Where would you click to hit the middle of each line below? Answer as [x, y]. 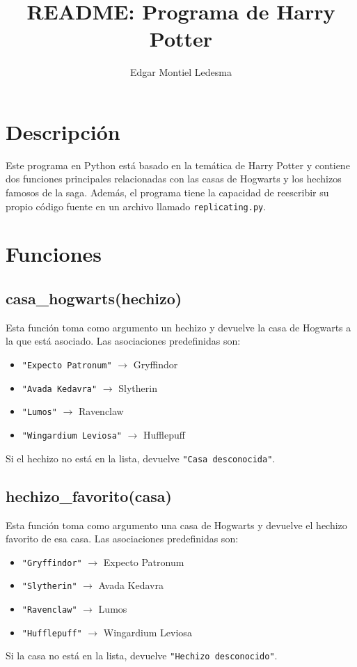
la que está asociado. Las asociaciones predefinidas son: [123, 341]
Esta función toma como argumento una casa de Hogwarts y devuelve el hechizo [176, 525]
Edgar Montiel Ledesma [181, 72]
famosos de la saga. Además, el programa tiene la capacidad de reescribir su [167, 193]
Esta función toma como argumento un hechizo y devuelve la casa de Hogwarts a [178, 327]
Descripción [63, 131]
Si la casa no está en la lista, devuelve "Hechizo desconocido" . [142, 656]
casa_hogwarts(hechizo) [94, 298]
